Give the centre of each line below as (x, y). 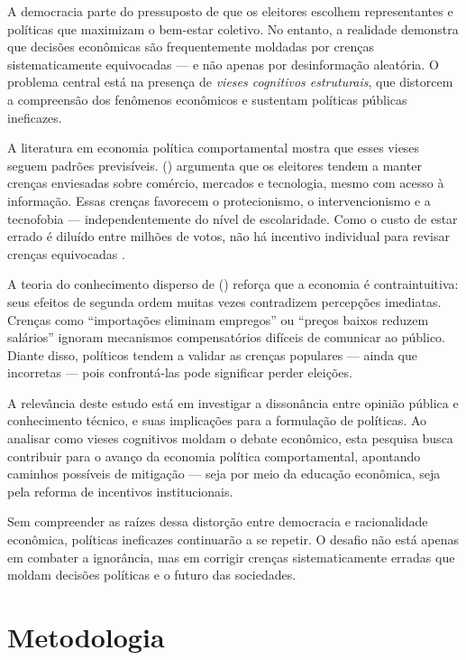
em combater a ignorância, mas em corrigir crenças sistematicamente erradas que (231, 557)
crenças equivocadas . (66, 253)
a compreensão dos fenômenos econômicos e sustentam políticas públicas (207, 99)
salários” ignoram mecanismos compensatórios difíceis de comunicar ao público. (226, 337)
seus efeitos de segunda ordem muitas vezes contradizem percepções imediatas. (224, 301)
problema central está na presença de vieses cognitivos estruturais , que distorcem (230, 82)
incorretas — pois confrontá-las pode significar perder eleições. (180, 372)
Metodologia (86, 637)
